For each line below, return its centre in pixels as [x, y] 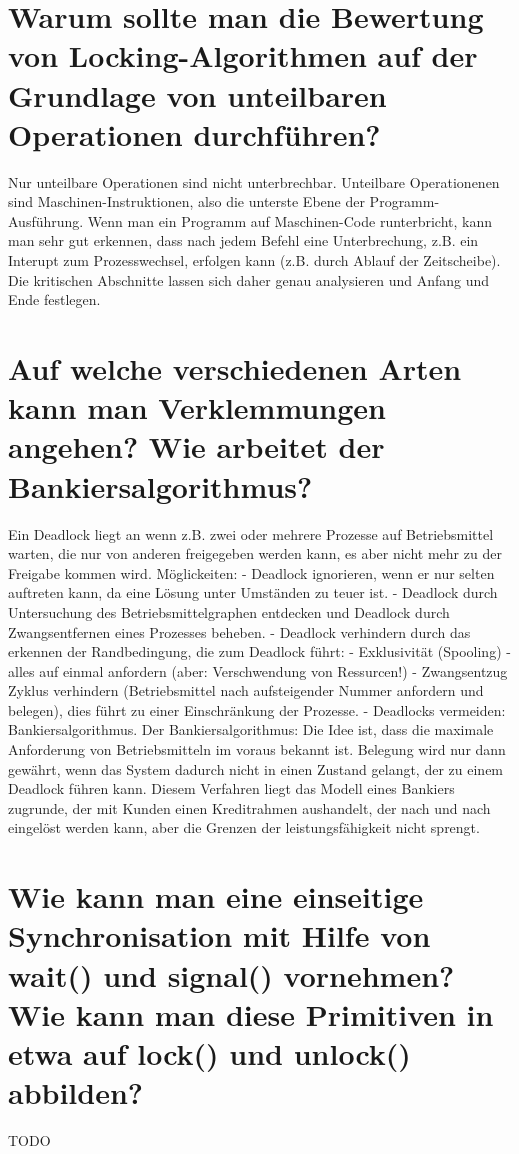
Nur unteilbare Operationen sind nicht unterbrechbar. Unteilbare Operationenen [254, 181]
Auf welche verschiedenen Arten [235, 368]
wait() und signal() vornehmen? [231, 974]
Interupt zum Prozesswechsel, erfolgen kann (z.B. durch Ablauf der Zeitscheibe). [254, 260]
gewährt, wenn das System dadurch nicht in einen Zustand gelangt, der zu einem [256, 768]
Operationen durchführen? [194, 133]
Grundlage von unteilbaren [197, 94]
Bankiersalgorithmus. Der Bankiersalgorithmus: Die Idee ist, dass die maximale [251, 729]
